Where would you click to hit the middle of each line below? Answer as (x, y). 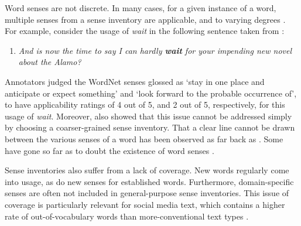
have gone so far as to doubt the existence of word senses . (110, 150)
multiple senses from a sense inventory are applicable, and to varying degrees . (145, 19)
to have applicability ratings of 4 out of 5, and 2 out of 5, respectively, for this (145, 105)
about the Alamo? (50, 62)
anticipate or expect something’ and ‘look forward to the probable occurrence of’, (151, 93)
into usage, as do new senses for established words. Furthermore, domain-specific (149, 181)
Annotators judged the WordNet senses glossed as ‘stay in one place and (135, 81)
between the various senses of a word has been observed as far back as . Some (144, 138)
